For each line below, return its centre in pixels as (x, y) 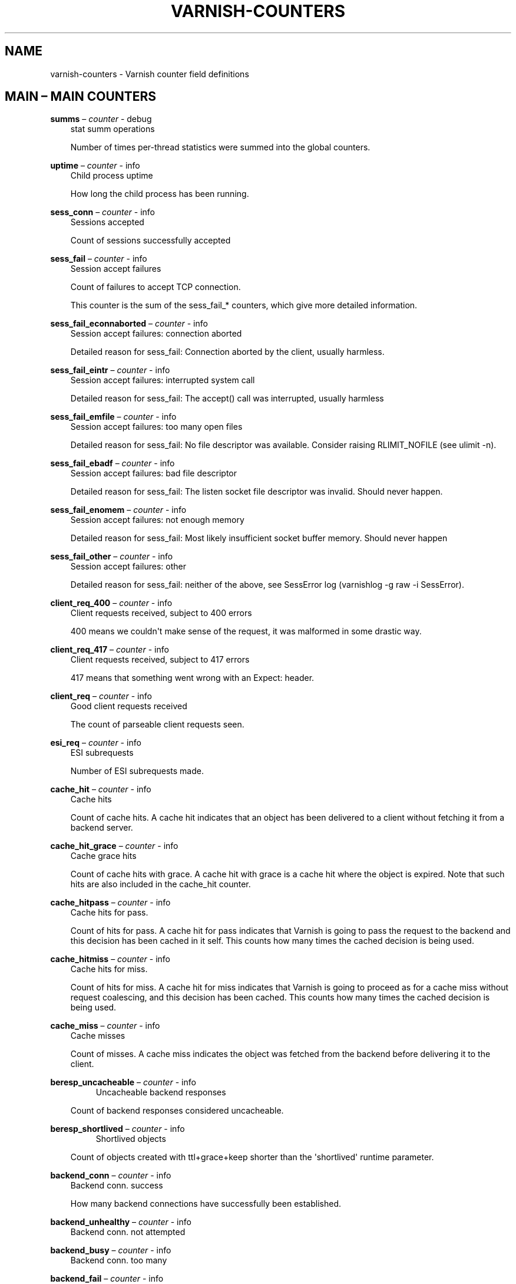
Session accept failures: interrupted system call (163, 380)
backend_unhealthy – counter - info (121, 1222)
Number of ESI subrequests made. (137, 771)
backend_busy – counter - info (111, 1250)
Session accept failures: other (128, 567)
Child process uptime (112, 176)
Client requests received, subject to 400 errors (161, 613)
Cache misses (98, 1036)
